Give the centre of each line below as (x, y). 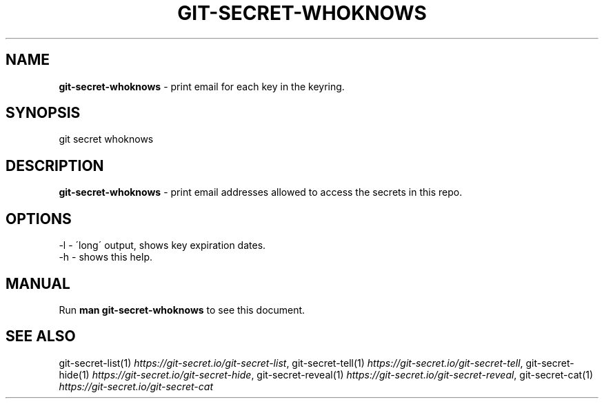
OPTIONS (39, 219)
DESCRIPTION (55, 165)
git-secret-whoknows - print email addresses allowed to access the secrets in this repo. (261, 192)
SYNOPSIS (43, 113)
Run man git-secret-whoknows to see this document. (182, 310)
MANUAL (38, 283)
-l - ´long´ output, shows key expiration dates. (162, 245)
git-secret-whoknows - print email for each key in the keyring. (202, 86)
